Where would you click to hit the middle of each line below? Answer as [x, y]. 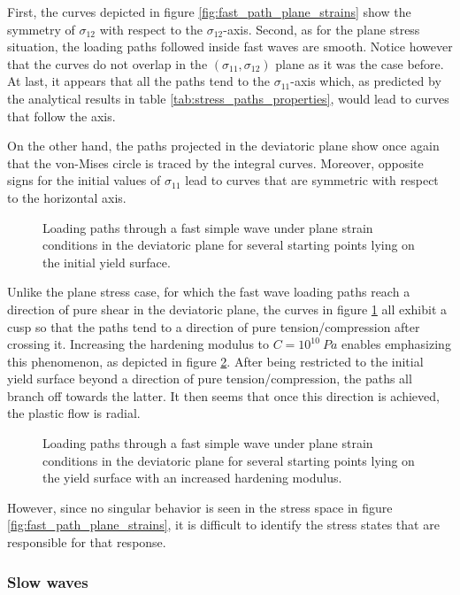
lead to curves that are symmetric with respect [312, 180]
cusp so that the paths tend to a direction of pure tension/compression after [214, 326]
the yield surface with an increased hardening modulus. [192, 478]
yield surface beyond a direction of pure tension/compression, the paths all [210, 379]
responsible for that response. [87, 542]
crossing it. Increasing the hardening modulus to [138, 344]
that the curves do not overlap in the [107, 63]
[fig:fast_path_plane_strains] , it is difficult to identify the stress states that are [223, 525]
